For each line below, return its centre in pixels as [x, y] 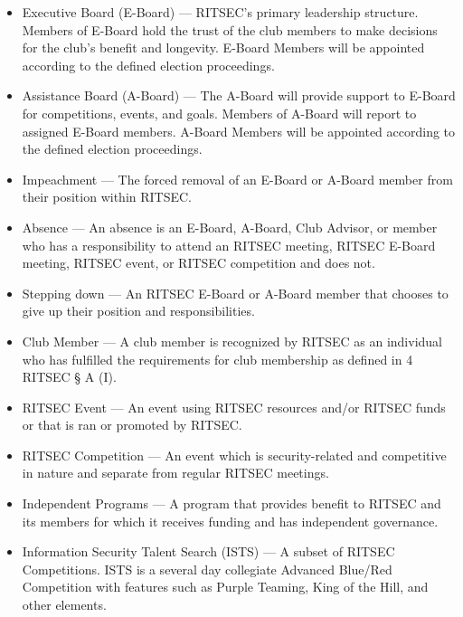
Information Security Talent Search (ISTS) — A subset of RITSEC [208, 551]
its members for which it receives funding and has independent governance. [230, 521]
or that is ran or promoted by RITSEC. [132, 425]
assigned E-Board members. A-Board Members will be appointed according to [239, 131]
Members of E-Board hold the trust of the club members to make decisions [230, 29]
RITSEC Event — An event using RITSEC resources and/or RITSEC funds [234, 407]
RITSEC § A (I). [69, 377]
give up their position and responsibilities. [138, 311]
